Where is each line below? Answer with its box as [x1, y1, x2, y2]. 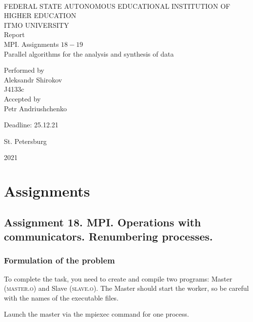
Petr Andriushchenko [4, 103, 67, 113]
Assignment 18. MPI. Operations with [4, 214, 201, 229]
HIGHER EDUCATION [4, 10, 77, 20]
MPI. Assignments [4, 39, 59, 49]
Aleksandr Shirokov [4, 74, 62, 84]
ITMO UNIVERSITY [4, 20, 69, 30]
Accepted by [4, 93, 41, 103]
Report [4, 29, 25, 40]
